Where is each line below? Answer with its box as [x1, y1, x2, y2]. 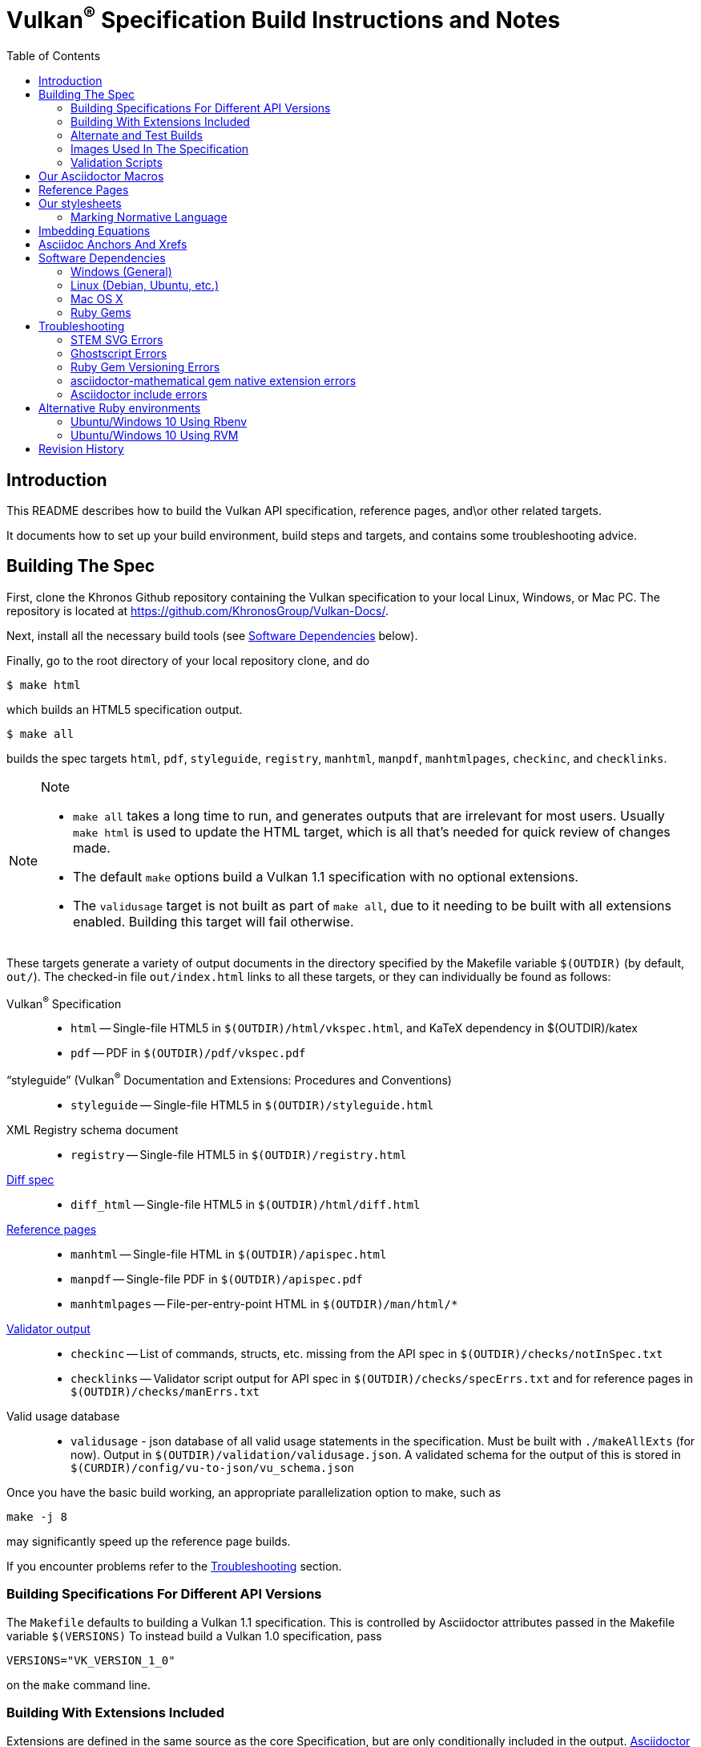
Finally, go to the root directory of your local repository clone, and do [6, 653, 370, 667]
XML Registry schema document [6, 1123, 179, 1137]
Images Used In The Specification [71, 142, 249, 156]
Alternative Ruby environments [38, 401, 201, 415]
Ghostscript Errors [71, 347, 167, 361]
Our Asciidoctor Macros [38, 169, 164, 184]
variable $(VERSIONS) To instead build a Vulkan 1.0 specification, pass [6, 1628, 382, 1643]
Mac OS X [71, 292, 123, 306]
